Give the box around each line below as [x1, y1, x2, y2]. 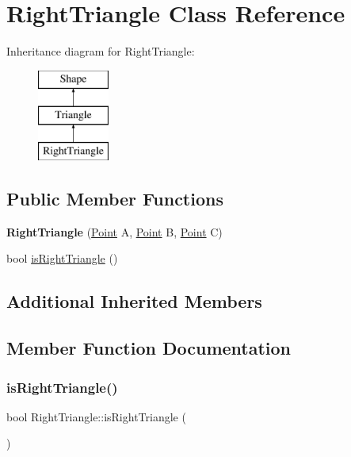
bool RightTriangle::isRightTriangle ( [6, 408, 186, 424]
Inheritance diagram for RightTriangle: [6, 43, 195, 60]
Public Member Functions [6, 186, 223, 211]
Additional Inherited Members [6, 289, 262, 313]
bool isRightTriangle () [6, 250, 118, 267]
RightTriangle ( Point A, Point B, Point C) [6, 223, 223, 240]
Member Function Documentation [6, 336, 292, 360]
